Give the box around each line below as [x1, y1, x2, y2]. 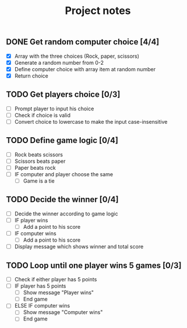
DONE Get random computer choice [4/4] [6, 37, 160, 47]
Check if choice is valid [14, 111, 71, 118]
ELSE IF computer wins [14, 302, 70, 309]
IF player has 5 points [14, 282, 66, 289]
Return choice [14, 72, 48, 79]
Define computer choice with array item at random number [14, 65, 156, 72]
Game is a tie [23, 177, 55, 184]
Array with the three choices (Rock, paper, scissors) [14, 53, 140, 60]
